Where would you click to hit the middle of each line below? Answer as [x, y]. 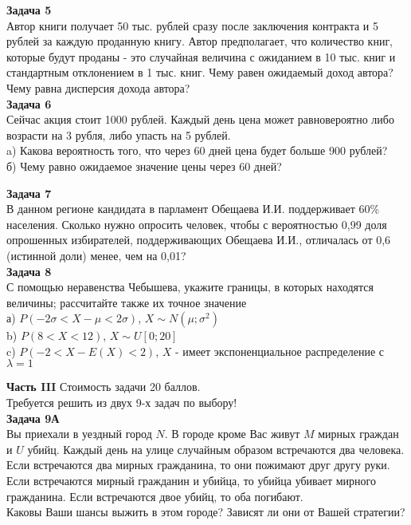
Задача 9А [33, 418]
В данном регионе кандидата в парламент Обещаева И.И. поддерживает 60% [193, 209]
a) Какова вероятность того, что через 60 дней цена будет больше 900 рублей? [197, 150]
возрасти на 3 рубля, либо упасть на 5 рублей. [119, 134]
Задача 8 [29, 271]
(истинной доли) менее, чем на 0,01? [96, 255]
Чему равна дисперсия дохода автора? [98, 87]
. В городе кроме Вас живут [232, 434]
